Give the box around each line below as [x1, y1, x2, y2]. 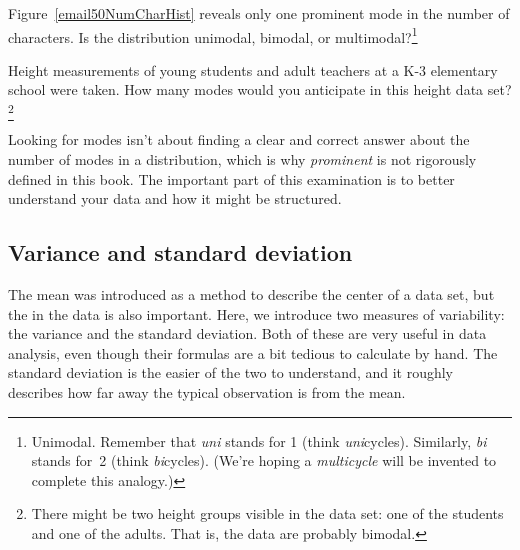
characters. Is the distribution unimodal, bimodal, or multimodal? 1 [8, 23, 418, 47]
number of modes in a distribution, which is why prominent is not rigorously [8, 148, 477, 169]
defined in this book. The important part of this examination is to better [8, 168, 455, 189]
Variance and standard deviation [8, 237, 353, 268]
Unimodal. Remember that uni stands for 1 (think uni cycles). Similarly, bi [31, 430, 487, 451]
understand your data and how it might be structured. [8, 188, 342, 209]
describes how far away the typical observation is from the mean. [8, 381, 406, 402]
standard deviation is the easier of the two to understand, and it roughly [8, 362, 454, 383]
